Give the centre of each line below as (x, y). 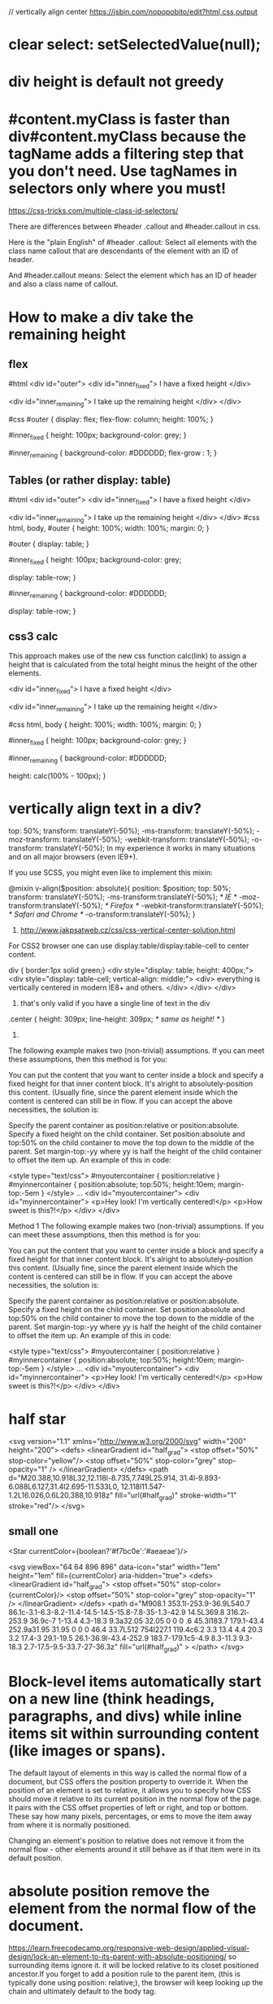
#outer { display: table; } (49, 544)
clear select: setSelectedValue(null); (135, 45)
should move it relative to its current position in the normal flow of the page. (135, 1799)
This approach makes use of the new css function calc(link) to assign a (128, 656)
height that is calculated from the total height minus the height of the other (133, 665)
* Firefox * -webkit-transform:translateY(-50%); (184, 906)
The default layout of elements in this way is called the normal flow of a (128, 1773)
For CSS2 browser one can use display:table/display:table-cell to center (129, 946)
